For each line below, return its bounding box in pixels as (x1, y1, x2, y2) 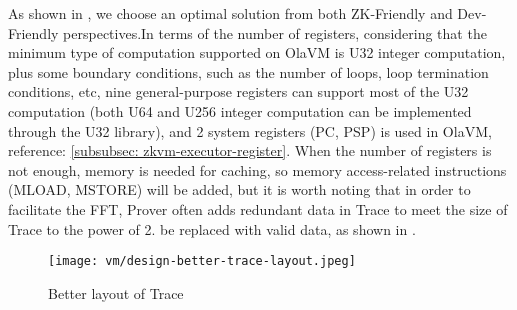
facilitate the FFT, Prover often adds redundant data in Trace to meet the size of (8, 198, 508, 219)
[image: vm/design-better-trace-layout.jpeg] (48, 254, 356, 269)
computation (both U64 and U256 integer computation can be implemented (8, 100, 472, 121)
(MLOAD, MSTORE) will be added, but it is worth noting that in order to (8, 179, 471, 200)
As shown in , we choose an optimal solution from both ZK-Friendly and (8, 3, 453, 23)
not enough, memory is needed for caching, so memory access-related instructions (8, 159, 507, 180)
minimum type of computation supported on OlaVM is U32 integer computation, (8, 42, 506, 63)
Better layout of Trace (48, 282, 184, 303)
